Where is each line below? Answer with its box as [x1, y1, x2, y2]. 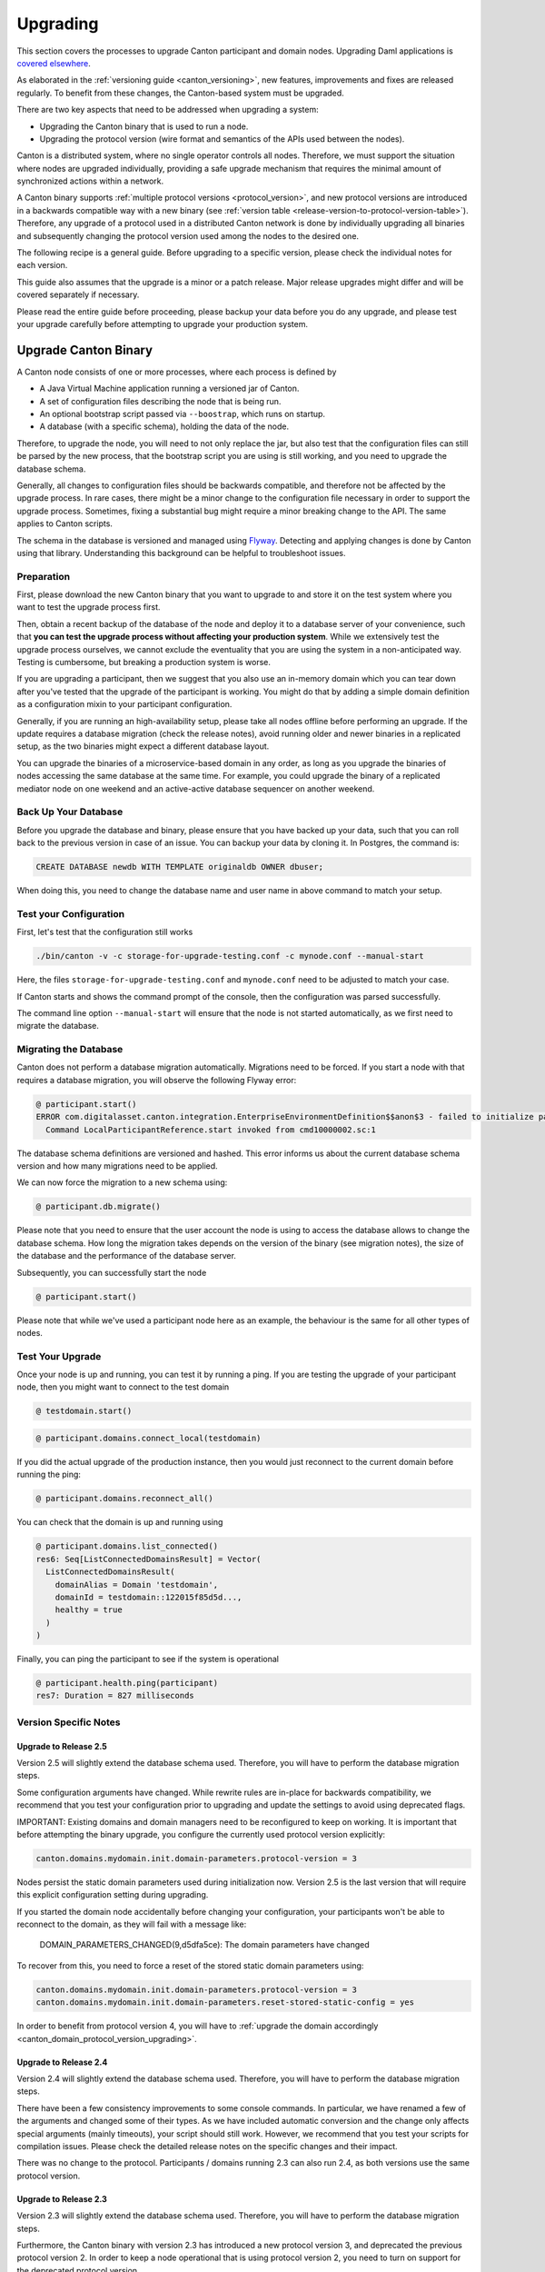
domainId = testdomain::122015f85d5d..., [54, 1591, 243, 1602]
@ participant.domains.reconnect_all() [35, 1493, 213, 1504]
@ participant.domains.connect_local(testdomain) [35, 1433, 262, 1443]
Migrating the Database [16, 1043, 124, 1056]
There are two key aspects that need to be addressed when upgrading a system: [16, 105, 319, 115]
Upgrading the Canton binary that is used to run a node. [39, 121, 249, 132]
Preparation [16, 570, 71, 583]
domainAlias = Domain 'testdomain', [54, 1579, 218, 1589]
